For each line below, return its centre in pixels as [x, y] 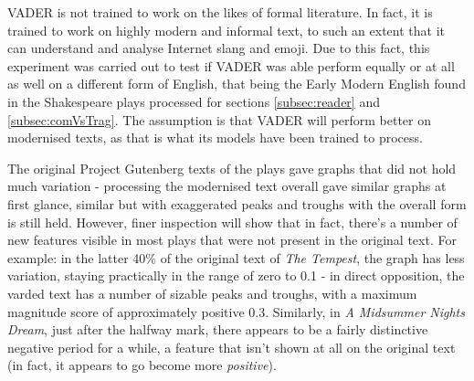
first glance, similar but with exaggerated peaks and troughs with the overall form [237, 203]
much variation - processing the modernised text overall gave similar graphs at [227, 186]
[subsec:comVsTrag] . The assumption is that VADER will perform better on [219, 119]
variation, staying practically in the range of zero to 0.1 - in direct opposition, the [236, 275]
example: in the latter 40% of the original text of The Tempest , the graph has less [236, 257]
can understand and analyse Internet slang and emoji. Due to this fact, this [219, 48]
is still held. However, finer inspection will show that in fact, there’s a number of [232, 222]
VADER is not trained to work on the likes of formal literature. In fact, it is [220, 12]
